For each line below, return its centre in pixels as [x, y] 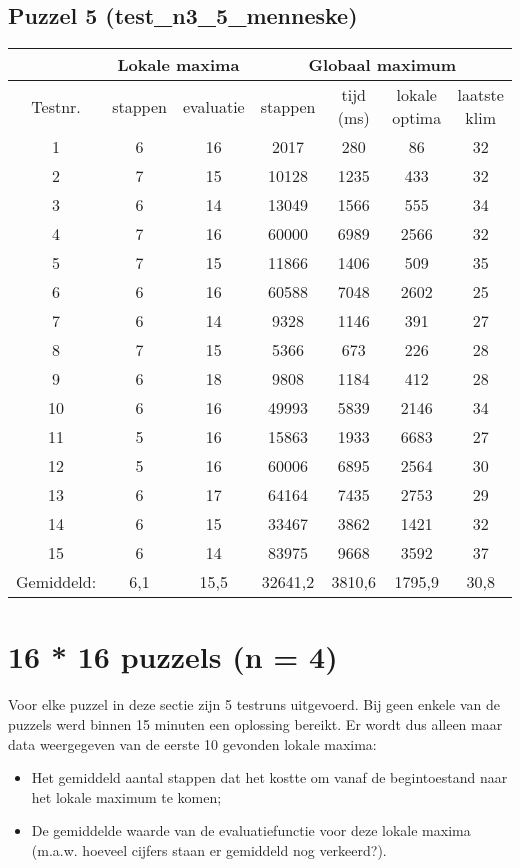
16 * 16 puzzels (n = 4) [173, 656]
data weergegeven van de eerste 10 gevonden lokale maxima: [192, 743]
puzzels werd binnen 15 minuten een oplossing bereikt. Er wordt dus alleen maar [255, 723]
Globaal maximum [382, 65]
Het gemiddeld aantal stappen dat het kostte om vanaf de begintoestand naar [269, 777]
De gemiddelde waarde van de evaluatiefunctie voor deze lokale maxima [251, 830]
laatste [480, 95]
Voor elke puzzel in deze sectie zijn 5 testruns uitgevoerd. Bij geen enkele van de [254, 704]
